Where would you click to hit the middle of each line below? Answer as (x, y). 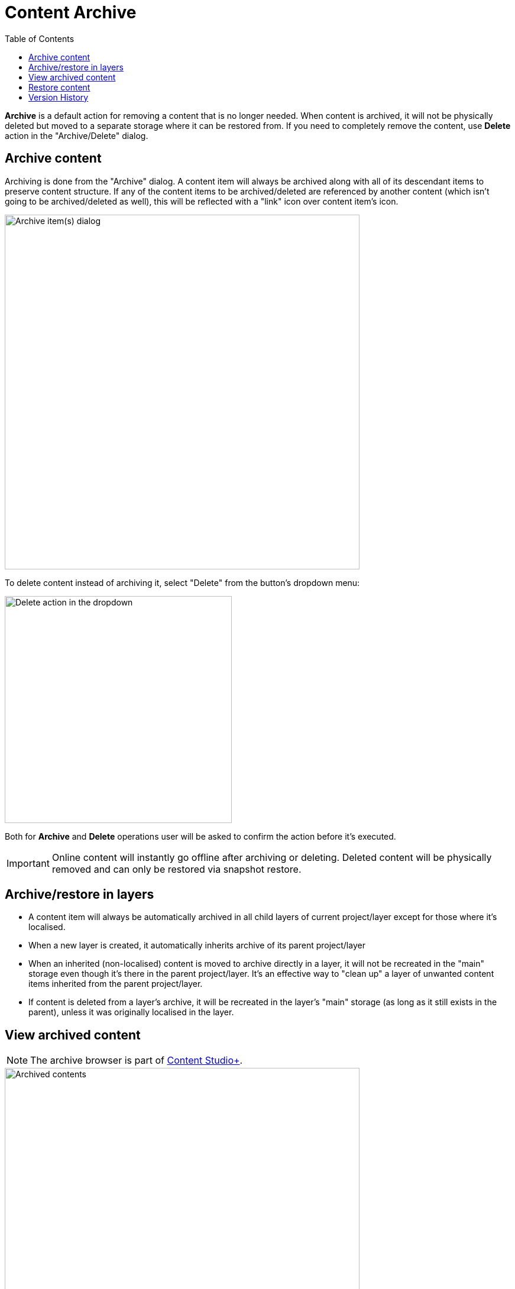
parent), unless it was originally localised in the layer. (131, 1012)
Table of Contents (40, 38)
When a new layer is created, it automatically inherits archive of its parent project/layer (197, 945)
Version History (59, 97)
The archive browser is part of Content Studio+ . (137, 1060)
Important (28, 863)
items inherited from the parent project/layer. (116, 984)
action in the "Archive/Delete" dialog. (77, 135)
